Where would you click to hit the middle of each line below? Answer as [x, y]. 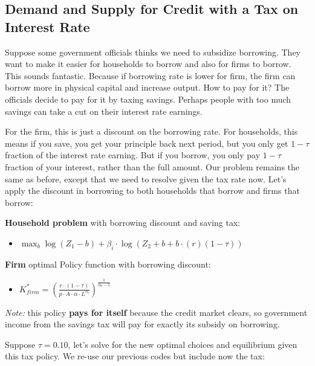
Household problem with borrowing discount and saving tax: [123, 223]
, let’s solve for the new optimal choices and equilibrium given [183, 344]
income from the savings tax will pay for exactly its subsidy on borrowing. [142, 324]
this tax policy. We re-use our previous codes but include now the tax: [135, 356]
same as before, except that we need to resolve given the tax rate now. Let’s [146, 178]
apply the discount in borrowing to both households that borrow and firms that [152, 191]
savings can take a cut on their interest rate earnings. [104, 111]
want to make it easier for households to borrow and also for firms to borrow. [148, 64]
